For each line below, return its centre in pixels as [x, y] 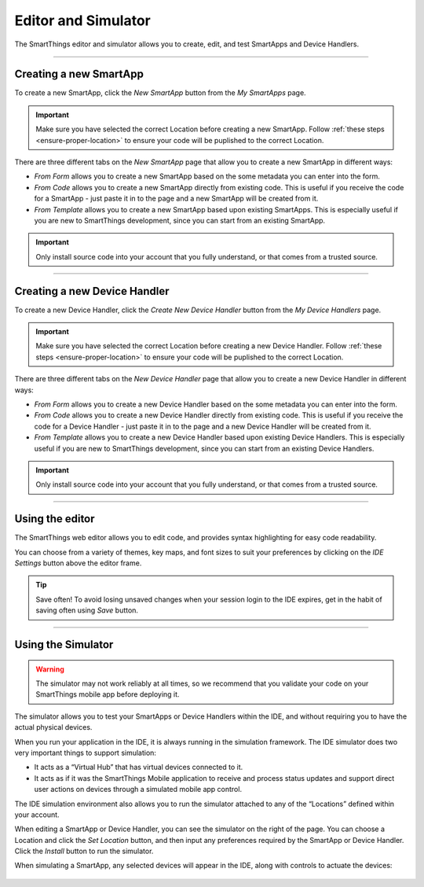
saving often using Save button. [87, 610]
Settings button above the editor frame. [78, 563]
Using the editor [55, 519]
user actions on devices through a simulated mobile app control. [138, 789]
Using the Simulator [64, 645]
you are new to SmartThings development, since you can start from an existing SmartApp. [180, 220]
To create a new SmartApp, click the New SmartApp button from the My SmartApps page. [160, 93]
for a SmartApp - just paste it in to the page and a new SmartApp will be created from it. [176, 199]
